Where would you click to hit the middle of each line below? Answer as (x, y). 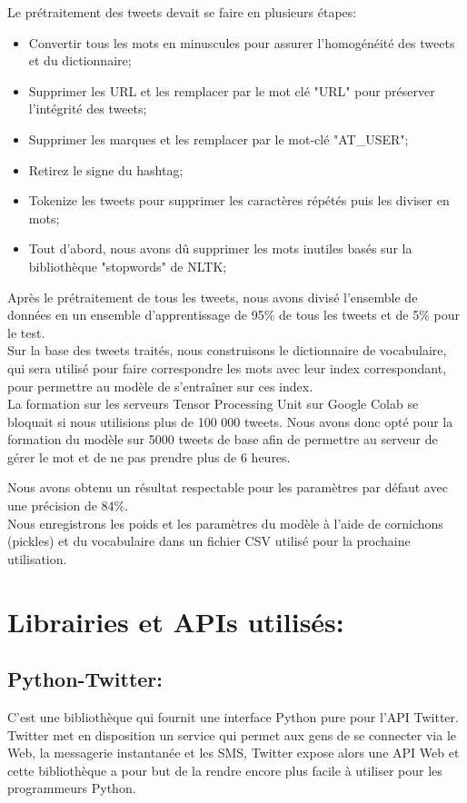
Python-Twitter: (85, 679)
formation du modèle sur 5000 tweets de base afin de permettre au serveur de (223, 439)
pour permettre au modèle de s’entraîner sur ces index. (160, 386)
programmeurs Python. (72, 788)
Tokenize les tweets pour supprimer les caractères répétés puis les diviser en (239, 200)
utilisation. (37, 558)
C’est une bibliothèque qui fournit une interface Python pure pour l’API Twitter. (233, 717)
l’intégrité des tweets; (88, 109)
